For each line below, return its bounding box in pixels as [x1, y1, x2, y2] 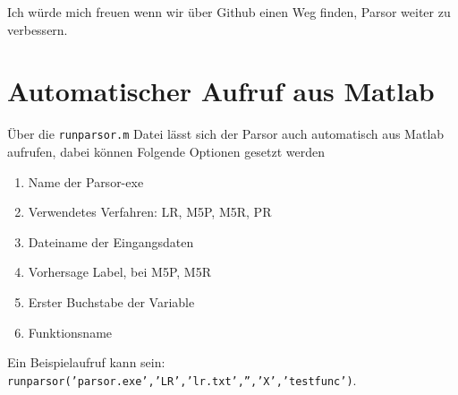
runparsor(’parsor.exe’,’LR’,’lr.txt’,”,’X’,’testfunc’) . [7, 370, 357, 389]
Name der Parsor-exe [28, 172, 144, 191]
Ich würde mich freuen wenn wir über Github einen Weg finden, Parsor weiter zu [7, 3, 451, 21]
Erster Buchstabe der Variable [28, 292, 195, 311]
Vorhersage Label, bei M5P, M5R [28, 262, 211, 281]
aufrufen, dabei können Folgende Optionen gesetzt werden [7, 142, 326, 160]
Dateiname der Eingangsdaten [28, 232, 194, 251]
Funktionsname [28, 322, 113, 341]
